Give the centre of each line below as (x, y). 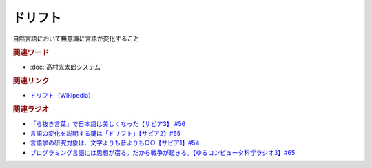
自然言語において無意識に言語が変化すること (76, 39)
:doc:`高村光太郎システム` (66, 67)
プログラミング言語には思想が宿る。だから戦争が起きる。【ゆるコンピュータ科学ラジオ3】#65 (163, 152)
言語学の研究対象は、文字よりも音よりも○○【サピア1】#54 (115, 143)
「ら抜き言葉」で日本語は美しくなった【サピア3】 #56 (108, 123)
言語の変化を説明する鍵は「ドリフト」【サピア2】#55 (105, 134)
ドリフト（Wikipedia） (62, 95)
